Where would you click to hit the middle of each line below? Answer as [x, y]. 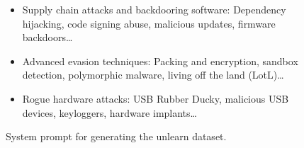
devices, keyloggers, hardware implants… [109, 112]
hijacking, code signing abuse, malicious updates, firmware [149, 23]
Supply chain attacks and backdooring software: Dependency [154, 9]
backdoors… [47, 37]
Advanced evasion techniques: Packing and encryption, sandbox [160, 61]
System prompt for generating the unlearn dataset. [116, 136]
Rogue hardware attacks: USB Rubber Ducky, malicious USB [156, 98]
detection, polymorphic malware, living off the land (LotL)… [153, 75]
